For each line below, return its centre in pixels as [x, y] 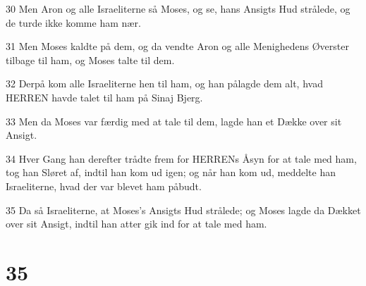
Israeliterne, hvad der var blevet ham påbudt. [104, 186]
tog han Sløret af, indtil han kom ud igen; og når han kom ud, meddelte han [171, 172]
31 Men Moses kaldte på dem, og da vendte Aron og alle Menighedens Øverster [177, 46]
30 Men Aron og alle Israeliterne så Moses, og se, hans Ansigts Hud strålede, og [178, 8]
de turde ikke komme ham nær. [73, 22]
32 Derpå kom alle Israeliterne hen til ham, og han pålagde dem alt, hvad [164, 83]
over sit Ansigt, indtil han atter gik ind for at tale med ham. [136, 224]
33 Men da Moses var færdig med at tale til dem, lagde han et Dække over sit [174, 121]
